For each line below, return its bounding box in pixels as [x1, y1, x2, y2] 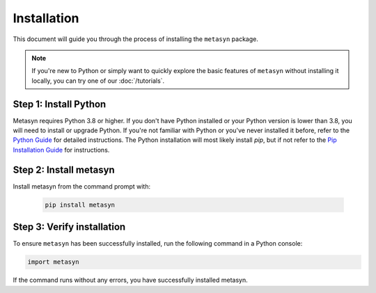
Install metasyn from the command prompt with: [13, 182, 151, 191]
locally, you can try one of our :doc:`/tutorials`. [31, 77, 165, 85]
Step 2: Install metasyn [13, 164, 115, 175]
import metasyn [27, 258, 79, 266]
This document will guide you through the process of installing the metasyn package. [13, 35, 259, 43]
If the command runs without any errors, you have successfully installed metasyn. [13, 276, 248, 285]
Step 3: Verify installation [13, 221, 126, 233]
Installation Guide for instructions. [13, 145, 110, 154]
